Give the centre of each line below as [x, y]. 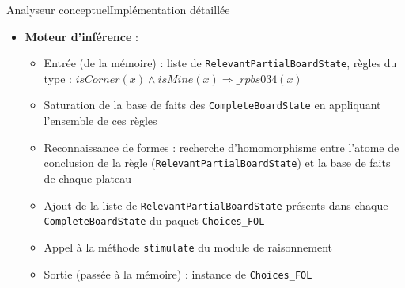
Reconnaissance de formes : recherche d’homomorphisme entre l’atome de [221, 147]
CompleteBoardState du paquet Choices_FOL [154, 220]
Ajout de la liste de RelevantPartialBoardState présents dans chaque [216, 205]
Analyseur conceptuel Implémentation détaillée [118, 9]
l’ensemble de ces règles [100, 121]
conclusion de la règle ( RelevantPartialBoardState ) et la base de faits [217, 163]
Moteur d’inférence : [81, 36]
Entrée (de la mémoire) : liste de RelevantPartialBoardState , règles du [220, 63]
